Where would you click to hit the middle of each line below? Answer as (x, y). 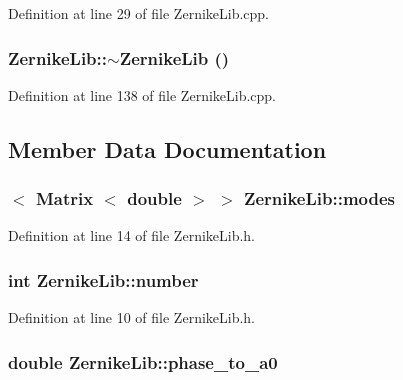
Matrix (64, 198)
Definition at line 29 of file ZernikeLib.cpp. (139, 13)
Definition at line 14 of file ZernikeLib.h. (132, 235)
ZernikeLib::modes (319, 198)
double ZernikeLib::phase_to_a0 (143, 361)
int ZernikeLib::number (103, 279)
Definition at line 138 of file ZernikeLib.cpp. (142, 94)
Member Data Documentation (167, 148)
